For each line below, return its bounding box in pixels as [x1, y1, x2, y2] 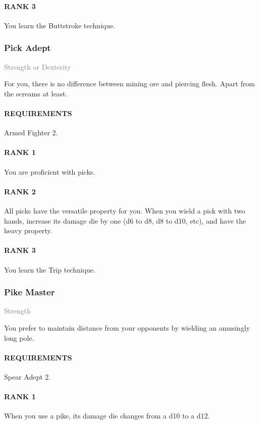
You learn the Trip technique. [4, 264, 95, 275]
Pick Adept [4, 41, 51, 54]
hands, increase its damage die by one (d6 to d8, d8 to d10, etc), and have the [4, 215, 246, 226]
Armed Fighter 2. [4, 127, 58, 138]
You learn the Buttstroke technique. [4, 20, 116, 30]
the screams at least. [4, 88, 68, 98]
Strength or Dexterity [4, 61, 71, 72]
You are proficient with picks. [4, 166, 95, 177]
